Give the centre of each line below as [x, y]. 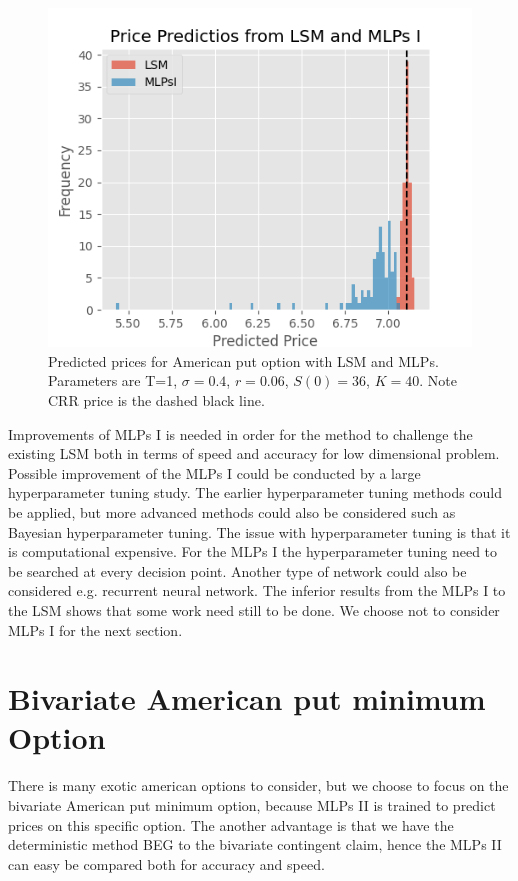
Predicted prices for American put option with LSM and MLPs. [243, 360]
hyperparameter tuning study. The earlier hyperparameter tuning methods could [255, 492]
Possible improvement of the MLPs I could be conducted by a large [214, 472]
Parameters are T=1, [113, 380]
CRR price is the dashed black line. [156, 399]
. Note [438, 380]
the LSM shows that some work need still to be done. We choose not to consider [254, 609]
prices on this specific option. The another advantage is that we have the [231, 824]
